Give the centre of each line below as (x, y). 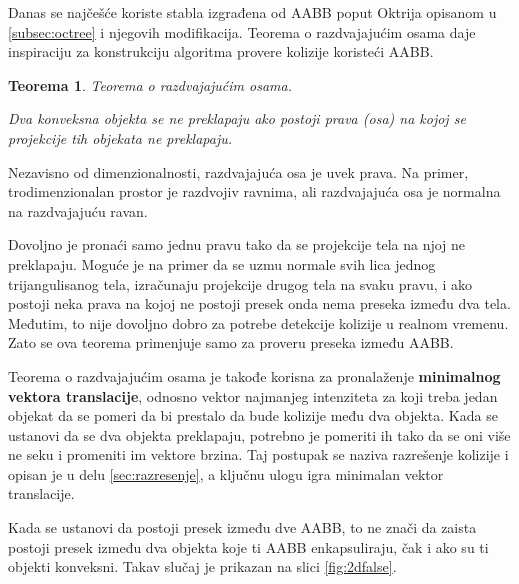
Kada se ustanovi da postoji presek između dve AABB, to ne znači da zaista (242, 527)
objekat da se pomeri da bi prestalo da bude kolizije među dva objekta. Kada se (253, 415)
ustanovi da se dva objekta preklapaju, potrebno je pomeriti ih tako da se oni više (259, 434)
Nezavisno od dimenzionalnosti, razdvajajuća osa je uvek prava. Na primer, (238, 171)
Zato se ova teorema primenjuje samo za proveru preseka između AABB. (231, 342)
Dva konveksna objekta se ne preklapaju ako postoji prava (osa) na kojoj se (237, 118)
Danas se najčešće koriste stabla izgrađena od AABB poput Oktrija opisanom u (252, 12)
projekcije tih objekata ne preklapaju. (120, 137)
